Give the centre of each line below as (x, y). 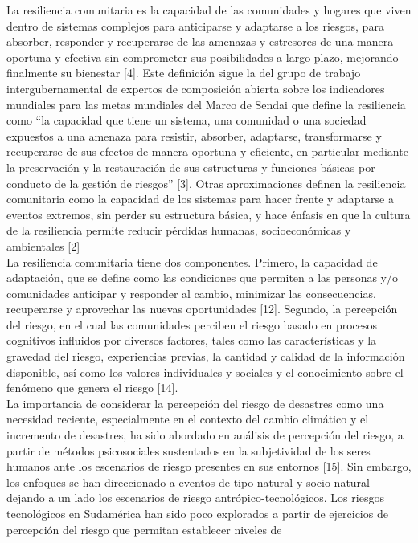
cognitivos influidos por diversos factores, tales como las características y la (192, 340)
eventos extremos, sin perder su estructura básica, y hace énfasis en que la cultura (209, 214)
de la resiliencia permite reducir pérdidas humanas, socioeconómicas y (179, 230)
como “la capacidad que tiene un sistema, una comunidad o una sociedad (186, 120)
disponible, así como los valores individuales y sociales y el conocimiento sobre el (205, 372)
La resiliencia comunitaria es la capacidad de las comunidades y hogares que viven (209, 10)
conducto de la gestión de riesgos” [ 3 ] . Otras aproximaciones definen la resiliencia (206, 183)
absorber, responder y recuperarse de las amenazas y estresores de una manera (200, 41)
